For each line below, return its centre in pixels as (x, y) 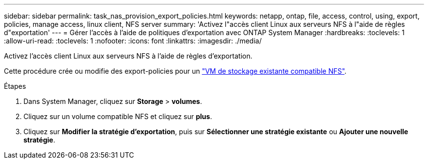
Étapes (15, 86)
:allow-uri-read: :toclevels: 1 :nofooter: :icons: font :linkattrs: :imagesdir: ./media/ (133, 41)
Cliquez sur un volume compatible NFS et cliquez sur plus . (118, 116)
